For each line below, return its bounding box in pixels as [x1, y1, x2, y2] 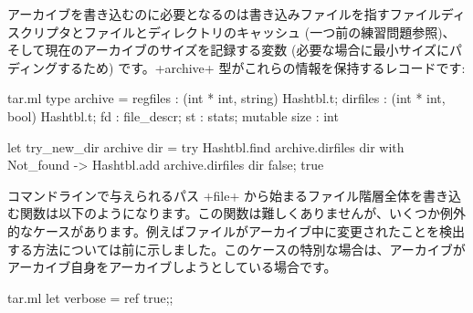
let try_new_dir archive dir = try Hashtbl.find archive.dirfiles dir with [7, 137, 405, 156]
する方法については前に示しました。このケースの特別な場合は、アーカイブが [7, 239, 466, 258]
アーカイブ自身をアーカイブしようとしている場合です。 [7, 257, 337, 276]
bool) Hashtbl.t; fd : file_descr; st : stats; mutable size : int [7, 106, 339, 125]
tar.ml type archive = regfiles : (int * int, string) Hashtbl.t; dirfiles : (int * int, [7, 89, 446, 108]
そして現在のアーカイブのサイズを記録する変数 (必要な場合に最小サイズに [7, 40, 450, 59]
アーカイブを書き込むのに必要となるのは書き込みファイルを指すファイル [7, 5, 441, 23]
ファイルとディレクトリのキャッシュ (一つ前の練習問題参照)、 [83, 22, 456, 41]
